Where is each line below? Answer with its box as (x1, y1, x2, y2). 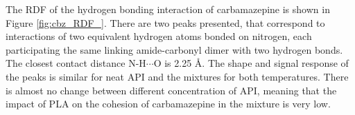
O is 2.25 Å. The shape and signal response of (153, 56, 349, 70)
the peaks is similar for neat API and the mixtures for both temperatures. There (6, 69, 349, 83)
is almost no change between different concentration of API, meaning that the (6, 83, 337, 97)
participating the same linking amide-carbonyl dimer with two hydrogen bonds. (6, 42, 343, 56)
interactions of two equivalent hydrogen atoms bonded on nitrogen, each (6, 29, 312, 43)
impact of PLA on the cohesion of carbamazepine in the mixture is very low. (6, 96, 331, 111)
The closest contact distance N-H (6, 56, 146, 70)
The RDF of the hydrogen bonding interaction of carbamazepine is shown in (6, 2, 330, 16)
